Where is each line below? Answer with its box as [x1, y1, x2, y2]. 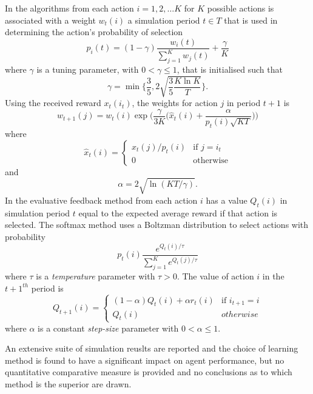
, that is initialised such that [177, 62, 283, 75]
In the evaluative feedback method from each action [5, 193, 198, 206]
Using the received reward [5, 96, 101, 109]
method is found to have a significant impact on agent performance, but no [5, 353, 284, 366]
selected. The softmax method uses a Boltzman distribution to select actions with [5, 218, 309, 231]
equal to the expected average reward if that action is [78, 206, 278, 219]
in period [226, 96, 261, 109]
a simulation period [127, 13, 200, 26]
